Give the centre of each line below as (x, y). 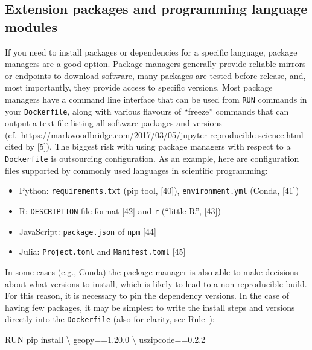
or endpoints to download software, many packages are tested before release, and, (155, 75)
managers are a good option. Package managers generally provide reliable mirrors (155, 64)
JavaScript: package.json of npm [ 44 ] (88, 231)
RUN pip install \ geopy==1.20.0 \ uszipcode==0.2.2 (105, 339)
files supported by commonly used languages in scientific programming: (136, 170)
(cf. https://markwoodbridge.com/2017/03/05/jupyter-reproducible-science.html (154, 134)
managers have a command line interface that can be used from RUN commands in (156, 99)
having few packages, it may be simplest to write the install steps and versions (150, 307)
